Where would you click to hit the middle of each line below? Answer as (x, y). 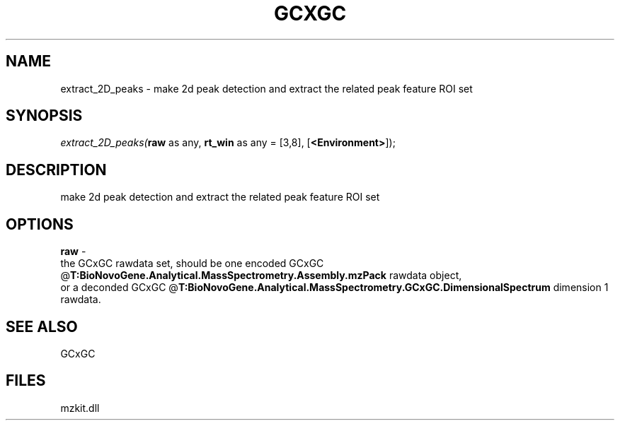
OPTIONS (40, 224)
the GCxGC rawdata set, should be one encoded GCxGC (192, 264)
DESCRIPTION (56, 170)
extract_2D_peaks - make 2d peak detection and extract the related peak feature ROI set (266, 88)
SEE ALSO (42, 326)
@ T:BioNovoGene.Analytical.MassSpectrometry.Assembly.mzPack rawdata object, (261, 276)
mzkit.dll (80, 408)
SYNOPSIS (44, 116)
